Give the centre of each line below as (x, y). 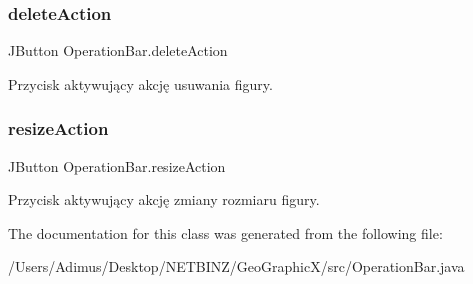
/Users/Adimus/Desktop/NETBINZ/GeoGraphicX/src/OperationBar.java (236, 266)
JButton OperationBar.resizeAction (117, 165)
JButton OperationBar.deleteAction (118, 50)
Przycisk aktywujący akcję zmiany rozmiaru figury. (164, 199)
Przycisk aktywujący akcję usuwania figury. (140, 83)
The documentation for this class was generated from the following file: (225, 232)
